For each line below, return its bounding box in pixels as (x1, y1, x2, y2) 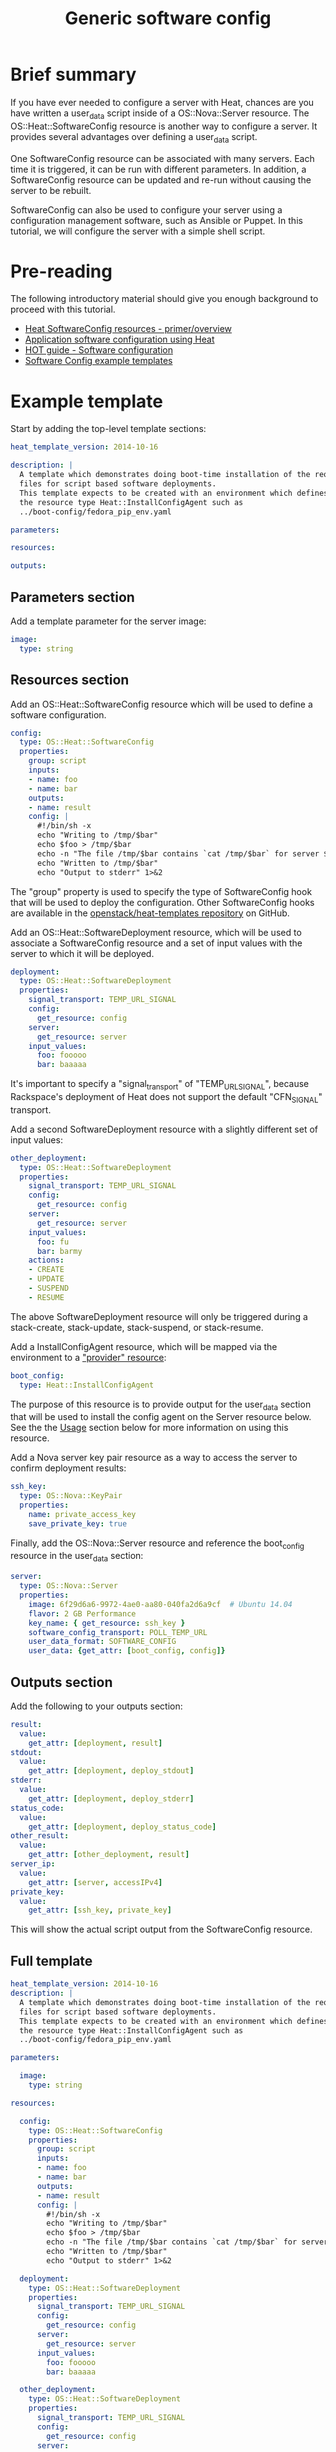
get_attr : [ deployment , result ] (28, 1738, 163, 1748)
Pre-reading (10, 260, 113, 282)
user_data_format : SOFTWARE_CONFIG (28, 1637, 177, 1647)
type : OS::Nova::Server (19, 1581, 118, 1591)
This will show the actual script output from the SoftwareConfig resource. (10, 1923, 313, 1936)
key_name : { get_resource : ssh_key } (28, 1618, 186, 1628)
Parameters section (10, 588, 135, 606)
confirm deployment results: (10, 1462, 127, 1474)
